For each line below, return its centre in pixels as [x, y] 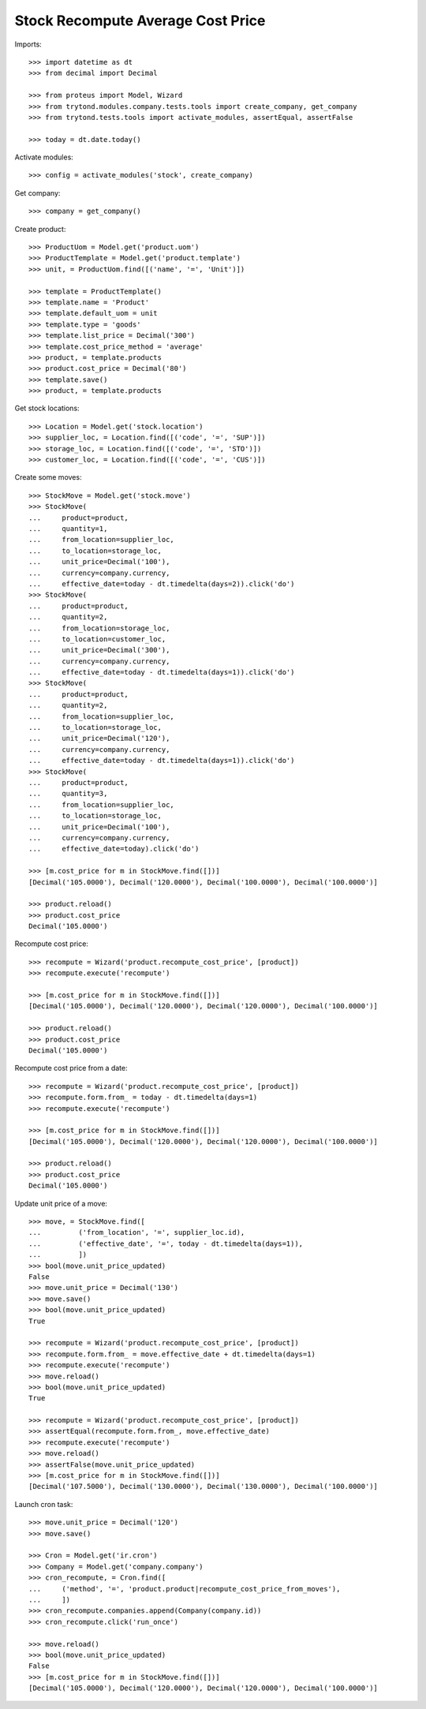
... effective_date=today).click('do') [114, 849]
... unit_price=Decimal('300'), [99, 650]
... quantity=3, [68, 794]
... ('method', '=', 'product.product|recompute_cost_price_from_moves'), [185, 1589]
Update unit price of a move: [61, 1203]
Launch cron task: [44, 1504]
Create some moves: [48, 477]
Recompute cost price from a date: [71, 1068]
